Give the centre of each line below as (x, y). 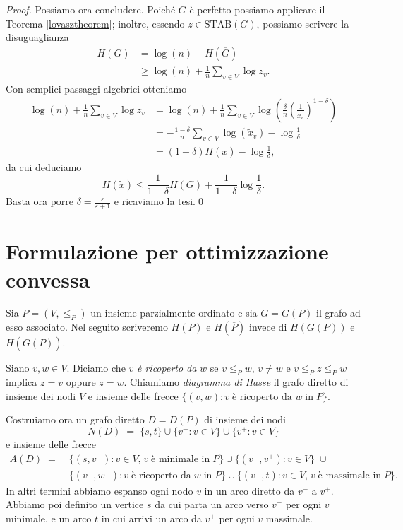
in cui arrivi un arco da (151, 518)
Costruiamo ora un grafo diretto (75, 419)
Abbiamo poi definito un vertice (75, 504)
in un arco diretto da (249, 490)
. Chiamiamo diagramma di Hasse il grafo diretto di (236, 382)
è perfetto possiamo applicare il (257, 9)
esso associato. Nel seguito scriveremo (87, 327)
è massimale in (350, 475)
